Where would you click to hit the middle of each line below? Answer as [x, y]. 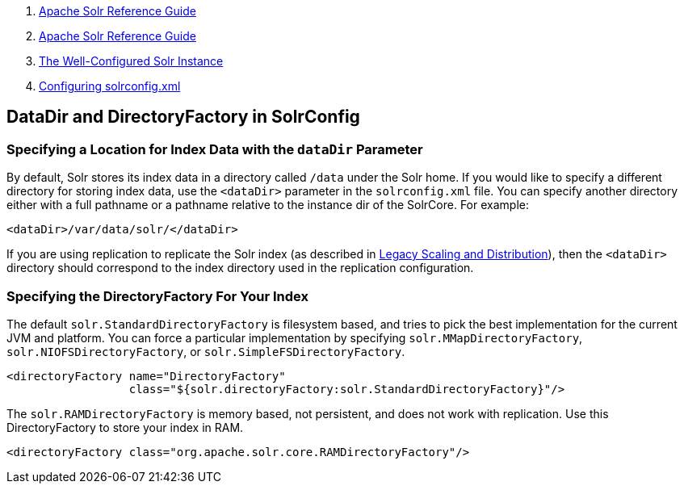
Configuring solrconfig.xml [110, 86]
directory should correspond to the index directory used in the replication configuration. [240, 268]
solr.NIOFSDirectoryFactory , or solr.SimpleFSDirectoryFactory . [206, 351]
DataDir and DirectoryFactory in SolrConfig [183, 117]
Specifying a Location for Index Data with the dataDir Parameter [215, 149]
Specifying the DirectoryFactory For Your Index [157, 296]
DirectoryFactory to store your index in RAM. [125, 427]
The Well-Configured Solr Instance [131, 61]
